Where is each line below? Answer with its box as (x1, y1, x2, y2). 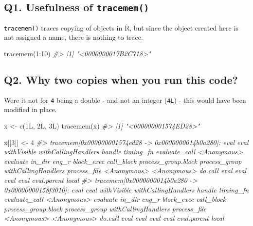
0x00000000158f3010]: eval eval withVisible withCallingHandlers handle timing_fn (4, 184, 249, 194)
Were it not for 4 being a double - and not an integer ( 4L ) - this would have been (4, 95, 246, 105)
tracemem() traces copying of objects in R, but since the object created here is (4, 22, 238, 32)
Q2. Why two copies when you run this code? (4, 72, 238, 87)
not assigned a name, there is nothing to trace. (4, 32, 143, 42)
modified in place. (4, 104, 57, 114)
